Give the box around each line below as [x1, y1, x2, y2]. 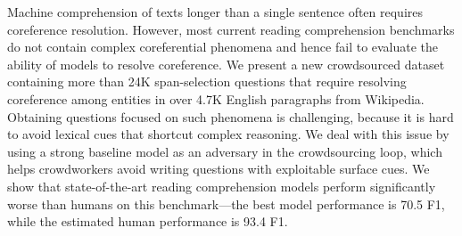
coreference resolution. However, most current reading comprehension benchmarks [7, 20, 455, 38]
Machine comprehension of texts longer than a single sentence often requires [7, 3, 424, 20]
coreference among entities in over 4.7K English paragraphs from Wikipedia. [7, 89, 425, 108]
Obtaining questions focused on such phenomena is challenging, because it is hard [7, 107, 454, 126]
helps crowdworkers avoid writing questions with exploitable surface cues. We [7, 159, 430, 178]
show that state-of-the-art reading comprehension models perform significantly [7, 176, 436, 195]
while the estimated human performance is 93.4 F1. [7, 212, 288, 231]
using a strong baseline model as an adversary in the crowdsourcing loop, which [7, 142, 442, 160]
